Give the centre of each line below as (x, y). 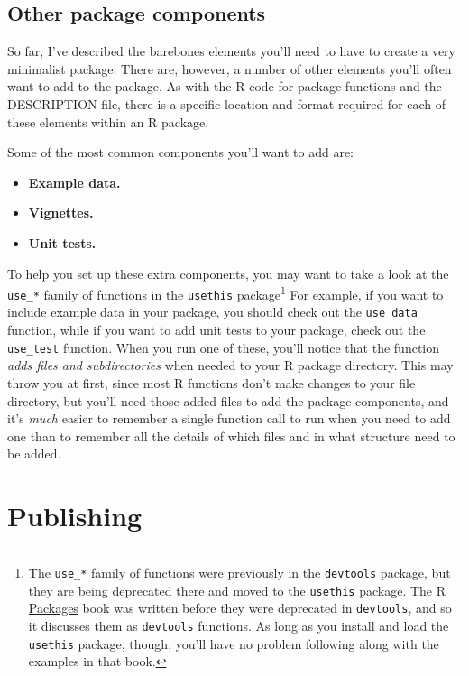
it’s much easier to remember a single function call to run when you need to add (229, 418)
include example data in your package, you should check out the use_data (212, 312)
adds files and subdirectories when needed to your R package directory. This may (230, 365)
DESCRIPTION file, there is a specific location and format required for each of (227, 103)
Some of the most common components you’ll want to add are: (180, 152)
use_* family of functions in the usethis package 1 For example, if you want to (225, 293)
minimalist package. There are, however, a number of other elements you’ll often (230, 68)
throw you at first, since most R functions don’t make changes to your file (212, 382)
